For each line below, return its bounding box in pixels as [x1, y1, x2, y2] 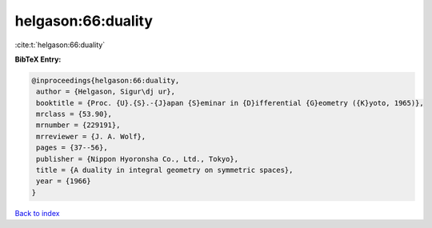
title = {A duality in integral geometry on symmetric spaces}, [36, 166, 294, 175]
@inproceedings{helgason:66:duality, [31, 76, 180, 85]
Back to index [14, 208, 60, 218]
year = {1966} [36, 177, 91, 186]
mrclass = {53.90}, [36, 110, 112, 119]
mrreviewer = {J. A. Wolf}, [36, 132, 146, 141]
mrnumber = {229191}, [36, 121, 121, 130]
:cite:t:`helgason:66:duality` [14, 40, 106, 50]
